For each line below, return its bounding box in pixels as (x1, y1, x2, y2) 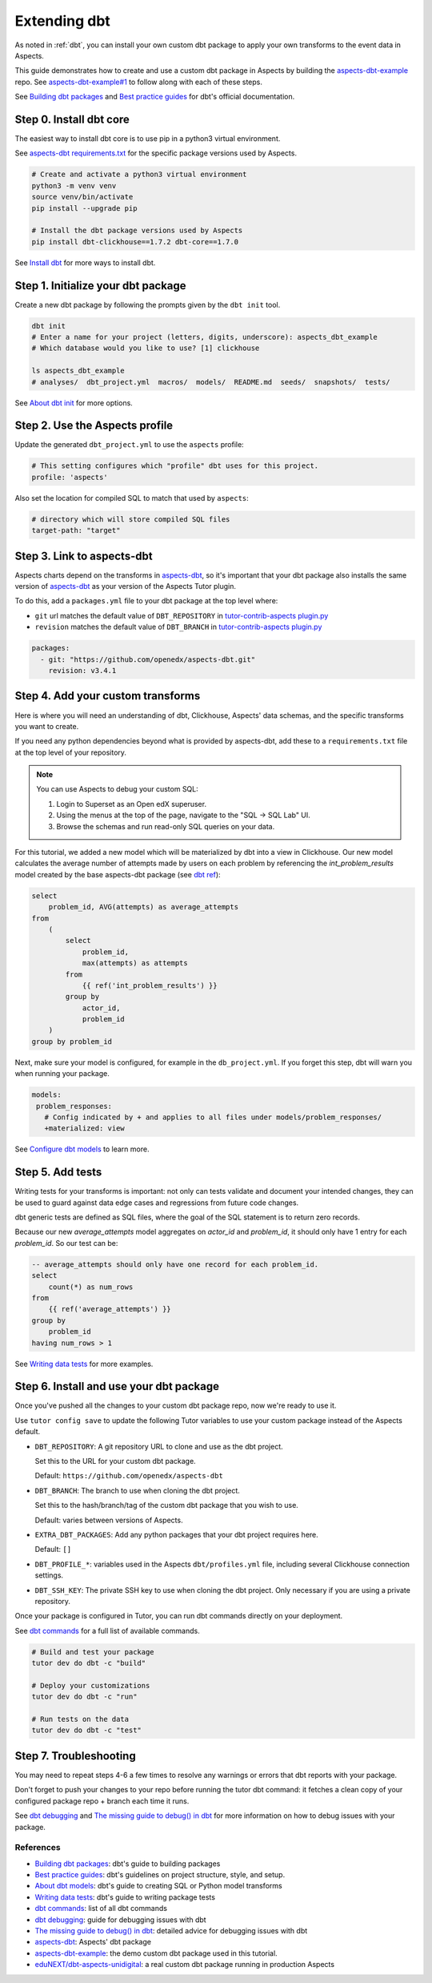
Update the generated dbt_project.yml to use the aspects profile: (14, 440, 244, 449)
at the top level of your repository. (14, 748, 127, 757)
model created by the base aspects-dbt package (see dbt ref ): (14, 869, 221, 879)
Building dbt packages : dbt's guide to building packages (34, 1859, 221, 1868)
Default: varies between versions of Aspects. (34, 1515, 183, 1525)
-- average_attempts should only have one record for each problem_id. (31, 1260, 319, 1269)
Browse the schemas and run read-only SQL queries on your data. (56, 821, 275, 831)
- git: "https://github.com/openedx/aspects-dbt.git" (40, 655, 256, 664)
